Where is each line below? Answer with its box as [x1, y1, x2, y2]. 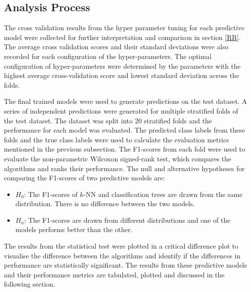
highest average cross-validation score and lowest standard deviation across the [4, 70, 239, 80]
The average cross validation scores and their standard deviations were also [4, 41, 229, 52]
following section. [4, 279, 56, 289]
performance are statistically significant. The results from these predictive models [4, 260, 247, 270]
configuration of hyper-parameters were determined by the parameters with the [4, 60, 241, 71]
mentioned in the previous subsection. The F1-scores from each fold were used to [4, 144, 246, 154]
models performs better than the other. [15, 224, 133, 234]
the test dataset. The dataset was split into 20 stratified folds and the [4, 115, 212, 125]
